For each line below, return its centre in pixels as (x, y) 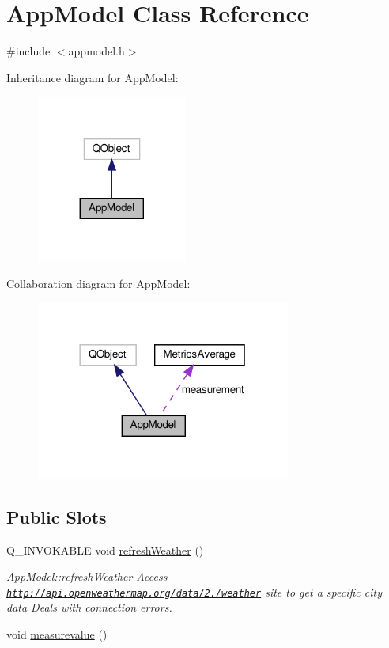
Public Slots (57, 516)
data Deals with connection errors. (89, 607)
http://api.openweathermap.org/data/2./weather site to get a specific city (194, 591)
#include (28, 51)
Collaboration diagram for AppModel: (98, 283)
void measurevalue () (57, 634)
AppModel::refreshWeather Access (87, 576)
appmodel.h (96, 51)
